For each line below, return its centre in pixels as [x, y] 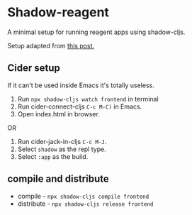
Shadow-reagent [58, 12]
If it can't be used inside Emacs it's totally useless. [81, 85]
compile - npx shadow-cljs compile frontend [83, 196]
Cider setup [34, 68]
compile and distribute [58, 179]
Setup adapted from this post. [51, 45]
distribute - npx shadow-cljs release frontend [85, 204]
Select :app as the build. [53, 156]
